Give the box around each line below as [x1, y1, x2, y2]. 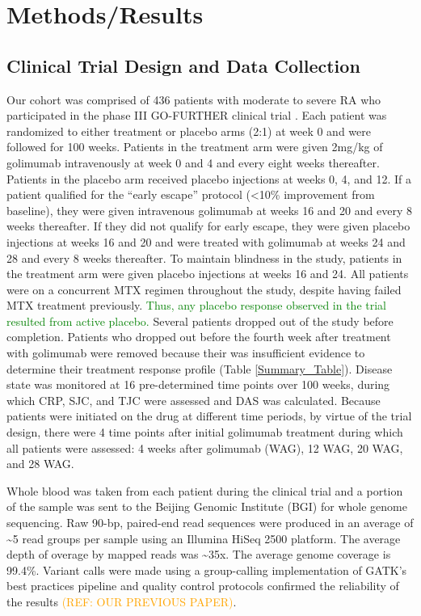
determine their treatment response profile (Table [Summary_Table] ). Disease [6, 360, 393, 377]
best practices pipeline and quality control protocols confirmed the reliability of [6, 577, 399, 594]
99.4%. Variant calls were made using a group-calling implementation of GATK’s [6, 561, 407, 578]
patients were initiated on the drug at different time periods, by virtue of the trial [6, 407, 412, 424]
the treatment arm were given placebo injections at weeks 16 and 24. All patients [6, 265, 409, 282]
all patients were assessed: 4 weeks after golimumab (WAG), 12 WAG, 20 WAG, [6, 439, 403, 456]
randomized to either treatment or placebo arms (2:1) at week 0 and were [6, 122, 371, 139]
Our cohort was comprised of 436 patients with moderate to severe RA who [6, 91, 381, 108]
